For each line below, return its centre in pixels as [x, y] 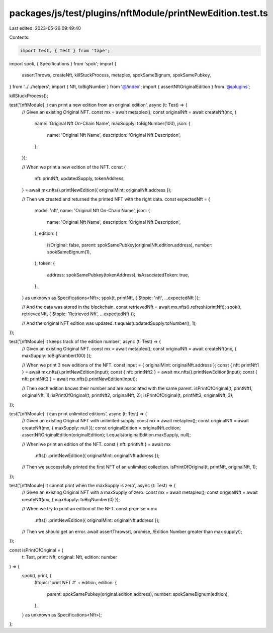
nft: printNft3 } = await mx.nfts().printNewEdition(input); [80, 379]
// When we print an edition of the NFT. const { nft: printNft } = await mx [96, 444]
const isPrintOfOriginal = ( [36, 550]
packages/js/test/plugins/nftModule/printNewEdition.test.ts [139, 13]
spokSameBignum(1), [69, 252]
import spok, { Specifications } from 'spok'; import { [63, 63]
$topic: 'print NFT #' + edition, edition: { [76, 583]
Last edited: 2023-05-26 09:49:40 [45, 28]
